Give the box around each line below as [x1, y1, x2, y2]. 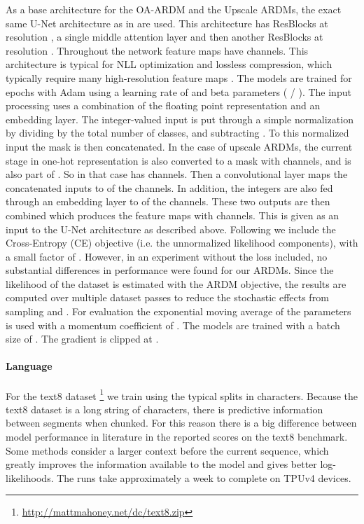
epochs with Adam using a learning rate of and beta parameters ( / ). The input [6, 84, 351, 99]
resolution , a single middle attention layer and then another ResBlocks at [6, 29, 323, 44]
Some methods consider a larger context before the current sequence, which [6, 443, 329, 457]
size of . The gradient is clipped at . [6, 331, 159, 346]
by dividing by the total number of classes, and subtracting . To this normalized [6, 125, 349, 140]
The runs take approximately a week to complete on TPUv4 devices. [57, 470, 351, 485]
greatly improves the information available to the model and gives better [6, 457, 317, 471]
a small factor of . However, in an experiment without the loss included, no [6, 249, 328, 263]
